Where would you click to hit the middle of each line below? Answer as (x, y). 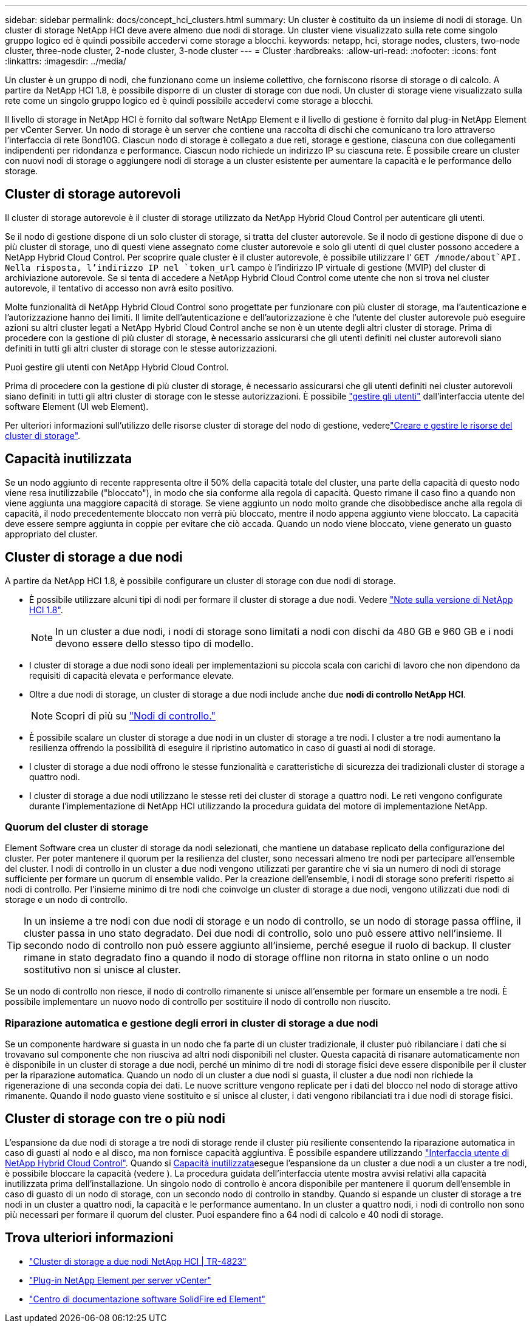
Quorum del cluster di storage (77, 827)
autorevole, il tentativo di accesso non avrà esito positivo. (120, 288)
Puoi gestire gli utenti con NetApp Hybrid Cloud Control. (117, 367)
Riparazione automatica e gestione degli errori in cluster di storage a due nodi (192, 1023)
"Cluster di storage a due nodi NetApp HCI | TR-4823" (138, 1261)
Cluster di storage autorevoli (93, 194)
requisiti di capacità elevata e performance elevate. (132, 675)
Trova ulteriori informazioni (89, 1238)
